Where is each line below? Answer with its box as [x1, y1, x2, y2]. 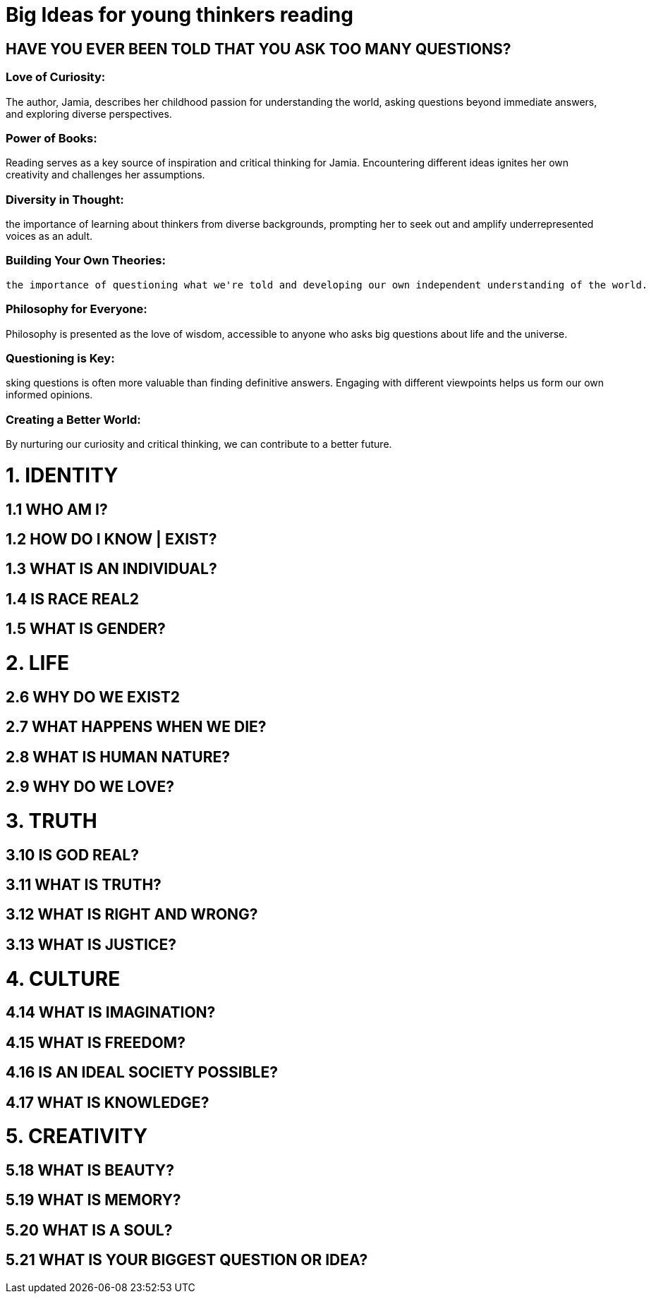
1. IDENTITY [6, 463, 118, 487]
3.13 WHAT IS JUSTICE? [6, 935, 176, 953]
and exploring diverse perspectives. [6, 107, 172, 120]
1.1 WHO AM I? [6, 500, 108, 518]
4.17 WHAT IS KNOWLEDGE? [6, 1093, 209, 1111]
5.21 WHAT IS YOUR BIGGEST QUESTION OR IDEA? [6, 1251, 368, 1269]
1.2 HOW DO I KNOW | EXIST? [6, 530, 217, 548]
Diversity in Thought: [6, 192, 124, 207]
